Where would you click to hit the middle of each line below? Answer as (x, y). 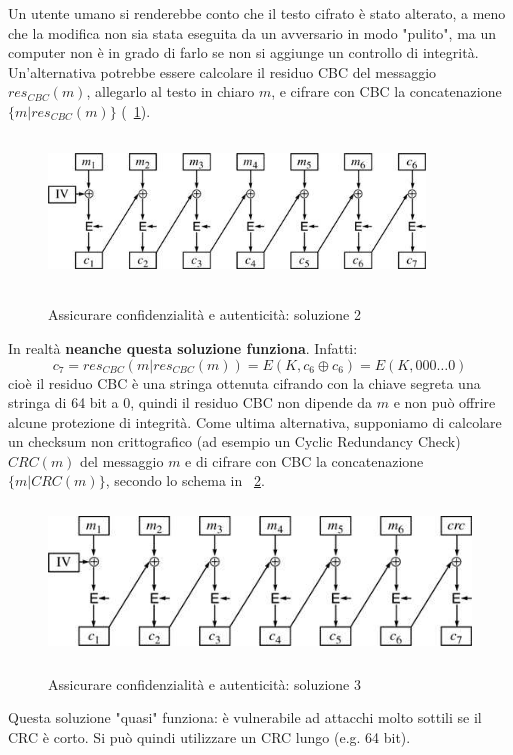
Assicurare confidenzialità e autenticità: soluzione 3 (204, 683)
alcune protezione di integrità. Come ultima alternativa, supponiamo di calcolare (255, 421)
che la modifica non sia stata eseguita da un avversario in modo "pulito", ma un (252, 32)
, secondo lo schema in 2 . (185, 480)
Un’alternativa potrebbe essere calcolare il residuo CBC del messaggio (222, 71)
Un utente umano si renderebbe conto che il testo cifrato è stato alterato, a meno (257, 13)
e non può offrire (444, 402)
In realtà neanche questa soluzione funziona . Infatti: (183, 347)
